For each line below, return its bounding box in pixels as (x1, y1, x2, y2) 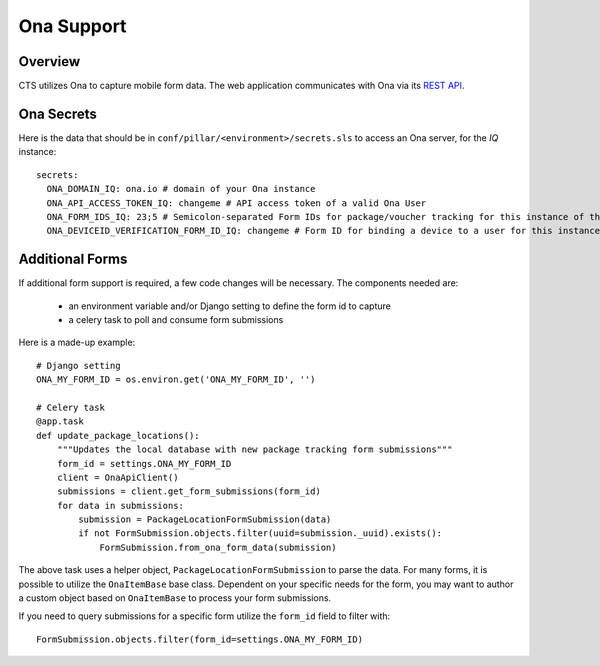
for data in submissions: (56, 500, 185, 511)
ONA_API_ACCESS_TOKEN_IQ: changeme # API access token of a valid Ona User (46, 197, 427, 209)
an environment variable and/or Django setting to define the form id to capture (68, 300, 392, 312)
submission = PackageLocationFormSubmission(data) (78, 514, 332, 525)
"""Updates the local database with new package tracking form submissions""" (56, 444, 453, 455)
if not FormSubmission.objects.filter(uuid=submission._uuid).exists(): (78, 528, 443, 539)
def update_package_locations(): (36, 430, 200, 441)
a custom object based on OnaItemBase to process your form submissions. (18, 592, 332, 604)
